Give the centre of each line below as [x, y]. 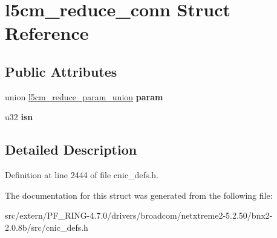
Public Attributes [61, 71]
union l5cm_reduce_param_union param [84, 96]
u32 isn [19, 117]
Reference [47, 33]
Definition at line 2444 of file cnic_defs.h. [82, 175]
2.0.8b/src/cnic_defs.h [47, 227]
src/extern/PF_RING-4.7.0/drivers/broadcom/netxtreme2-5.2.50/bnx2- [139, 215]
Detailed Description [71, 150]
